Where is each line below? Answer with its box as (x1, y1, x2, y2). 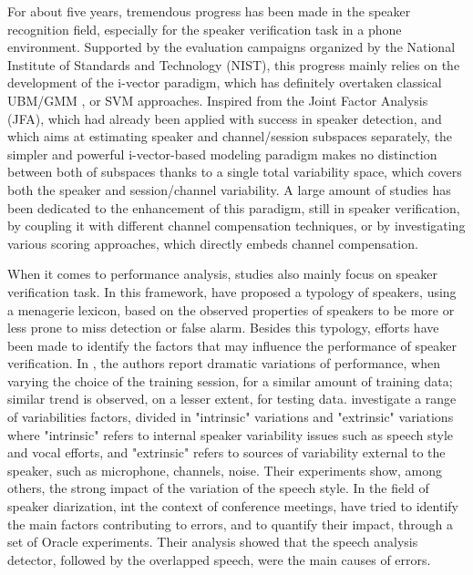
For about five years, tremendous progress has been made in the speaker (7, 2, 411, 20)
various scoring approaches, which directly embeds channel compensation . (7, 233, 418, 252)
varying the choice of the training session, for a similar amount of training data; (7, 371, 453, 390)
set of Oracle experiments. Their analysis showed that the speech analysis (7, 532, 418, 551)
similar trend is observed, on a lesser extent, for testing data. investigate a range (7, 389, 457, 408)
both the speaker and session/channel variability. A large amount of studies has (7, 180, 451, 199)
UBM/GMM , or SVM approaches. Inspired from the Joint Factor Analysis (7, 90, 428, 109)
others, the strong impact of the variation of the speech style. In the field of (7, 478, 429, 498)
